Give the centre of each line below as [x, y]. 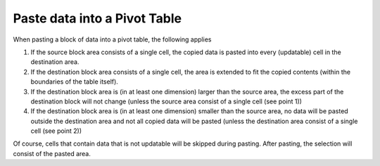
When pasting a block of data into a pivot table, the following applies [112, 39]
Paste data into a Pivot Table [97, 18]
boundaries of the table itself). [75, 82]
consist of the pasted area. [52, 153]
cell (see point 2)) [56, 131]
